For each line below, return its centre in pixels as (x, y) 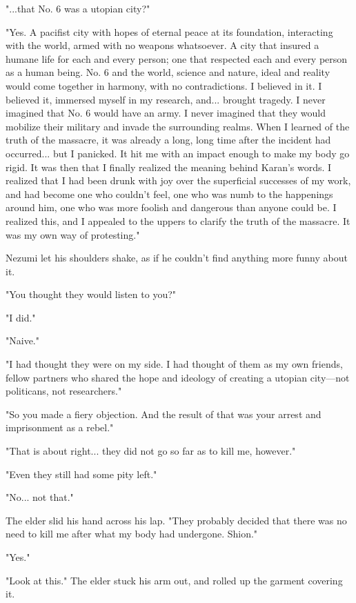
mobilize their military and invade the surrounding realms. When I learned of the (178, 126)
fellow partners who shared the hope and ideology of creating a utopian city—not (178, 377)
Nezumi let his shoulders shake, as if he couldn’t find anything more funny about (177, 258)
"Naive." (22, 340)
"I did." (21, 317)
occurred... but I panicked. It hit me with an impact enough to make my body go (178, 153)
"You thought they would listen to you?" (91, 294)
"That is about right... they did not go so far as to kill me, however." (151, 451)
